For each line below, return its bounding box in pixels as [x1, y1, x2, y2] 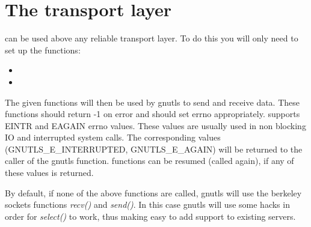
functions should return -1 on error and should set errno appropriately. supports [5, 107, 300, 120]
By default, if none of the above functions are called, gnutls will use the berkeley [5, 186, 302, 199]
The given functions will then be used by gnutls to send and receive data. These [5, 95, 300, 108]
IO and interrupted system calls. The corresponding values [5, 131, 221, 144]
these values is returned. [5, 166, 94, 179]
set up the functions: [5, 43, 81, 56]
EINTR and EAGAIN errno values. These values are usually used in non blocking [5, 119, 306, 132]
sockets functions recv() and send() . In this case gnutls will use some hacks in [5, 198, 290, 211]
